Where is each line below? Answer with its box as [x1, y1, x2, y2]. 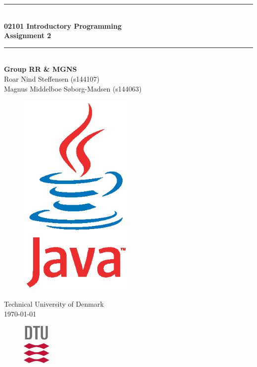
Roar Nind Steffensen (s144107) [4, 73, 100, 84]
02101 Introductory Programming [4, 20, 122, 31]
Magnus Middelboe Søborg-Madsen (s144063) [4, 83, 142, 93]
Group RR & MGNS [4, 64, 77, 74]
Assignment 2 [4, 30, 51, 41]
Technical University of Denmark [4, 299, 104, 309]
